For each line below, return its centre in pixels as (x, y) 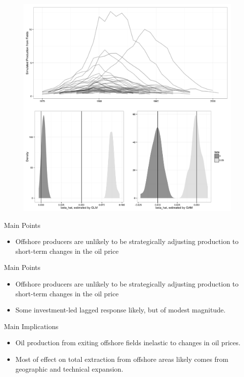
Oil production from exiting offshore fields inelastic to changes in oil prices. (128, 343)
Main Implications (31, 326)
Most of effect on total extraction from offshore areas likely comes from (122, 359)
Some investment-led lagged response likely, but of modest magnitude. (121, 310)
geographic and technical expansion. (69, 368)
